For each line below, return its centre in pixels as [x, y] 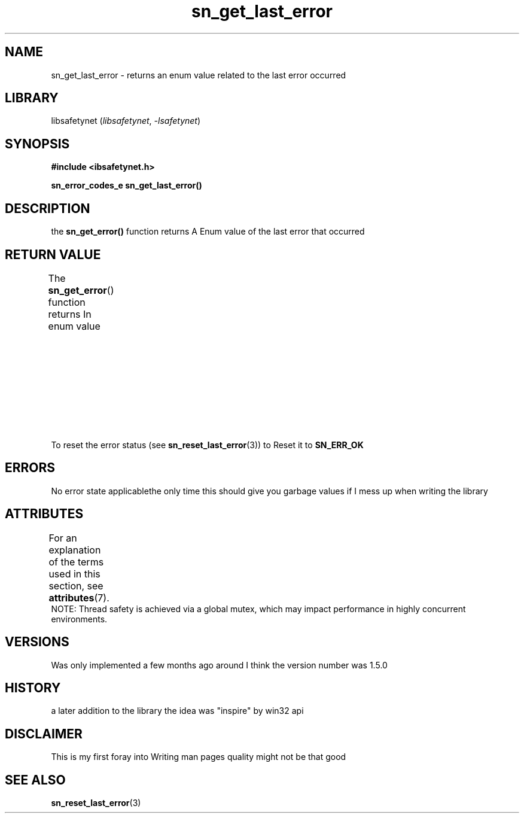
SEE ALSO [35, 780]
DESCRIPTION [48, 208]
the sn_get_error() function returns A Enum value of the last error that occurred [208, 232]
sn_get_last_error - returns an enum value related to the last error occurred [199, 75]
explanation [75, 550]
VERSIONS [37, 642]
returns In [70, 314]
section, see [76, 586]
